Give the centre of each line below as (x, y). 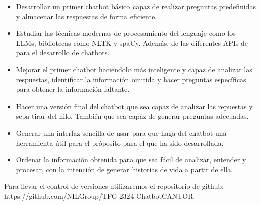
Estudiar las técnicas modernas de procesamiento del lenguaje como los (126, 33)
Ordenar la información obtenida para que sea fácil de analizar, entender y (131, 160)
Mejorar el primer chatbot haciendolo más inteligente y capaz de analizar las (134, 69)
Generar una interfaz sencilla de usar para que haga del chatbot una (121, 132)
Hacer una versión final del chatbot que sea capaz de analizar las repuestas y (134, 106)
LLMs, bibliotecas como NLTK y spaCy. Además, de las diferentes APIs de (132, 42)
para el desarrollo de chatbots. (63, 53)
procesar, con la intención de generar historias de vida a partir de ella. (124, 169)
